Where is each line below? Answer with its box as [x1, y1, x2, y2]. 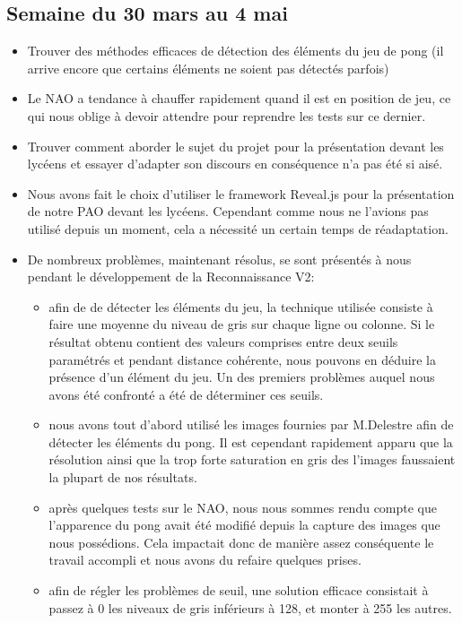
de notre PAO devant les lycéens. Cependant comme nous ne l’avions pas [27, 202, 429, 221]
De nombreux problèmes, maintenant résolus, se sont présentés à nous [27, 249, 412, 268]
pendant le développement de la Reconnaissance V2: [27, 267, 315, 286]
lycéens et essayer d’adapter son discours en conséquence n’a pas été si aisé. [27, 154, 443, 173]
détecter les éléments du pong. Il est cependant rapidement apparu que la [48, 432, 453, 451]
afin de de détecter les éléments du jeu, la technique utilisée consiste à [48, 297, 433, 316]
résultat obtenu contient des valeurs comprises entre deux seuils [48, 332, 398, 350]
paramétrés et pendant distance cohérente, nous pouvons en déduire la [48, 350, 436, 368]
